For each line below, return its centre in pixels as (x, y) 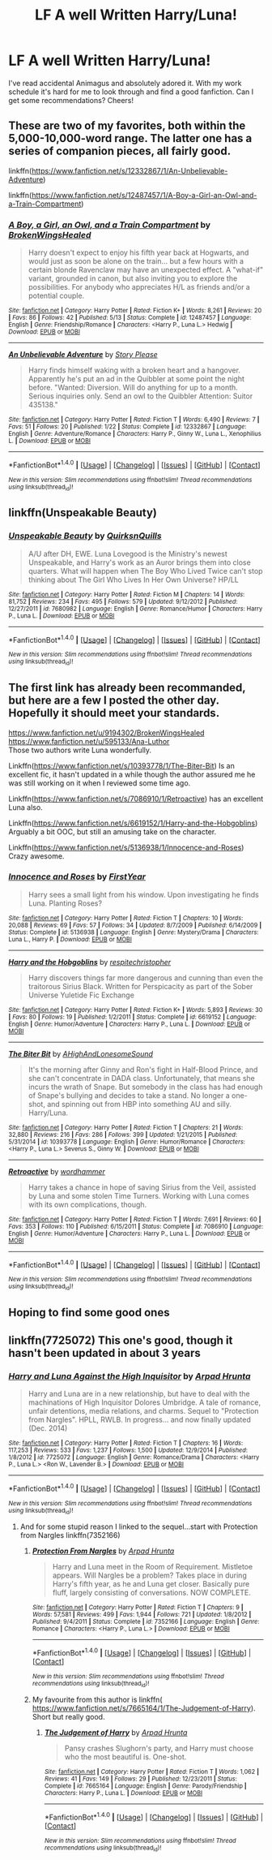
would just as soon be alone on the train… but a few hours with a (136, 261)
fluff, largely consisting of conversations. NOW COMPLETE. (151, 1592)
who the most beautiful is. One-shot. (125, 1757)
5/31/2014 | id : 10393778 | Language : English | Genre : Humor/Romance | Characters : (127, 1142)
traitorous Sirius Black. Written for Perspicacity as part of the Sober (140, 986)
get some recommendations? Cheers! (71, 100)
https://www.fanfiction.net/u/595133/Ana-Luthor (89, 741)
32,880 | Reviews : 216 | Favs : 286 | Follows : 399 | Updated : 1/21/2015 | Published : (123, 1135)
